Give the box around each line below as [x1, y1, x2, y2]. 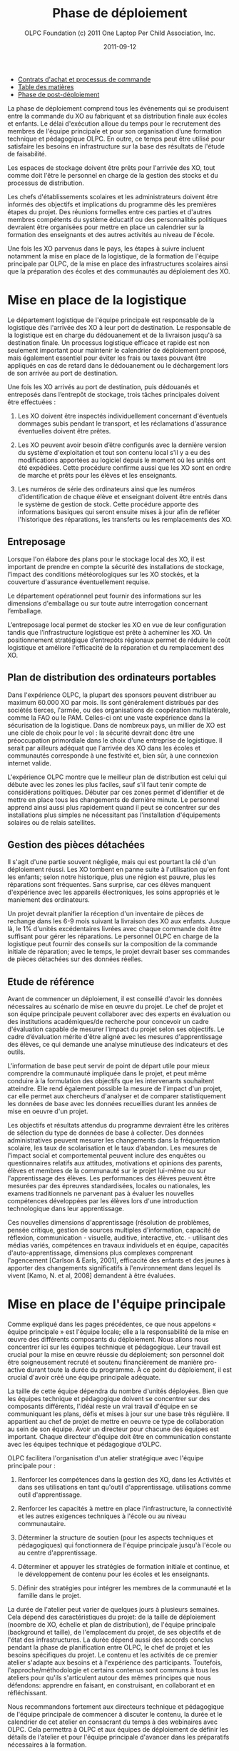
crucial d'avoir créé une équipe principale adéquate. [7, 1373, 161, 1382]
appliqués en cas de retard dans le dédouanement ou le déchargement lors [7, 361, 229, 369]
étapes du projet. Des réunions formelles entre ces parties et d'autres [7, 207, 212, 216]
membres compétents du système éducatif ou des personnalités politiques [7, 215, 228, 224]
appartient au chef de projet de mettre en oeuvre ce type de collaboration [7, 1418, 225, 1426]
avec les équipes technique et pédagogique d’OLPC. [7, 1440, 162, 1449]
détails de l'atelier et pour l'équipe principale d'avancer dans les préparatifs [7, 1733, 230, 1742]
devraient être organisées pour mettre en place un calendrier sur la [7, 223, 205, 231]
